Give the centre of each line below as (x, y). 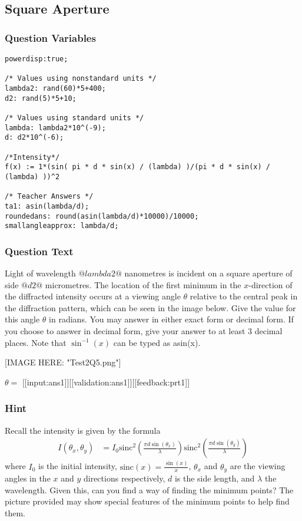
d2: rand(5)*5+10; (41, 98)
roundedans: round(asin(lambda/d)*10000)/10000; (102, 216)
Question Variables (50, 37)
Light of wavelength (40, 273)
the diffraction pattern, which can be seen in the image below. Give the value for (150, 307)
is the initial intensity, (78, 466)
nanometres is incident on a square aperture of (208, 273)
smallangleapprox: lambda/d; (62, 226)
